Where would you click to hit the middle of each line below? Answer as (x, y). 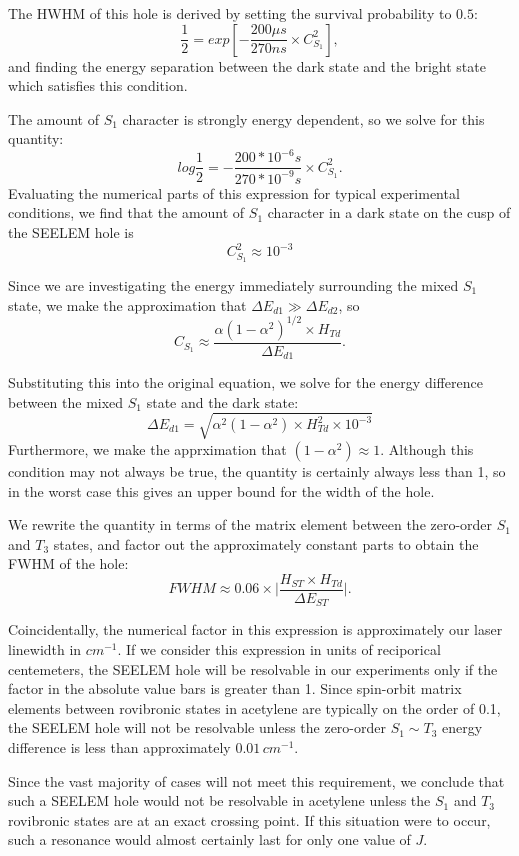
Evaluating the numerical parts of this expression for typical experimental (234, 192)
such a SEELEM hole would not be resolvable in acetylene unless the (219, 800)
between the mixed (66, 401)
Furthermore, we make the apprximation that (147, 448)
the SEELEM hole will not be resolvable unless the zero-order (197, 727)
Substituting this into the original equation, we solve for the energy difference (245, 382)
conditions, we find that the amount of (126, 212)
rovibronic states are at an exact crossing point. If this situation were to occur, (249, 819)
